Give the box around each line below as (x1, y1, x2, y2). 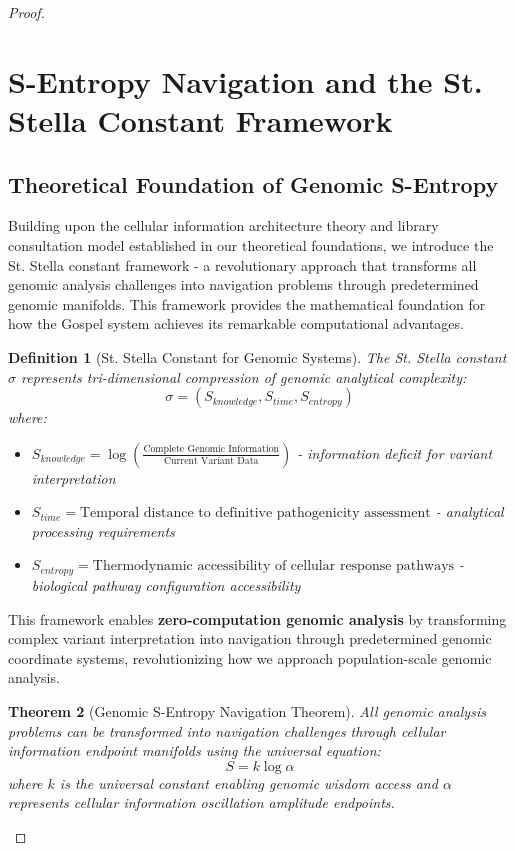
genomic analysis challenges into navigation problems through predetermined (8, 274, 479, 295)
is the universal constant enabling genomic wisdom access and (59, 772, 438, 793)
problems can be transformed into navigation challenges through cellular (8, 720, 446, 741)
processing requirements (31, 520, 175, 541)
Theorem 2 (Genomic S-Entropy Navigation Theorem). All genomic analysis (8, 700, 486, 721)
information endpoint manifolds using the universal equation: (8, 740, 381, 761)
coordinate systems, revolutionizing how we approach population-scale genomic (8, 647, 492, 668)
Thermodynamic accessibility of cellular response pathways (92, 559, 455, 574)
